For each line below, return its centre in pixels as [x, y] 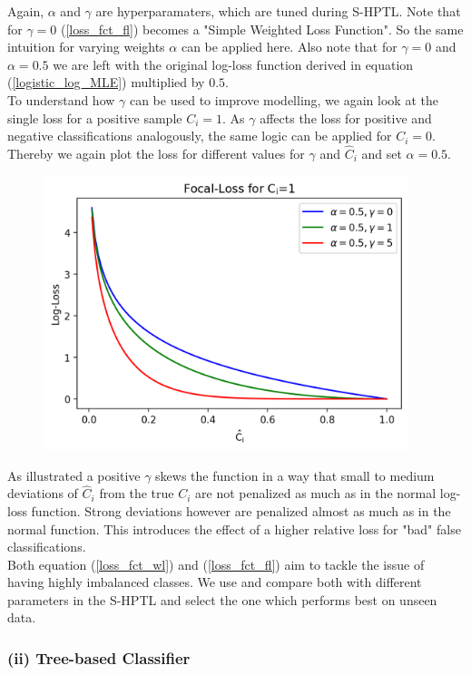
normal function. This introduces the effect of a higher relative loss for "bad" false [234, 528]
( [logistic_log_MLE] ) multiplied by [106, 82]
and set [382, 153]
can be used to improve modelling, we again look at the [284, 99]
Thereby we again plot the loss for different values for [156, 153]
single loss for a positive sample [95, 117]
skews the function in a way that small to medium [295, 475]
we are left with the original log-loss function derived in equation [233, 64]
